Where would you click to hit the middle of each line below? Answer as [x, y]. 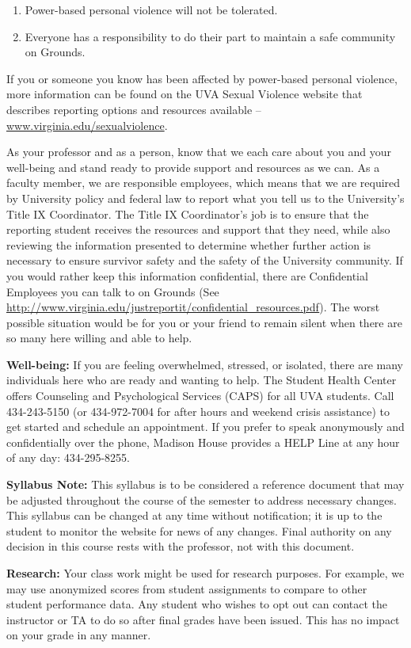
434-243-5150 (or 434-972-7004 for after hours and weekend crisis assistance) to [198, 411]
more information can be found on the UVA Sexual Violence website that [185, 94]
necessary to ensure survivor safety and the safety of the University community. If [205, 260]
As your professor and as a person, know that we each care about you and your [199, 152]
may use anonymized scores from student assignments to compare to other [187, 588]
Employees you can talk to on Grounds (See [113, 291]
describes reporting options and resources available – [134, 109]
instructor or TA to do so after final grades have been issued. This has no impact [203, 619]
